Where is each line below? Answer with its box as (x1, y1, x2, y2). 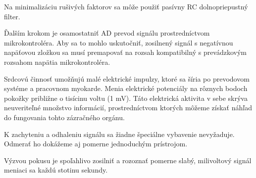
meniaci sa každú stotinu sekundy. (4, 165, 108, 175)
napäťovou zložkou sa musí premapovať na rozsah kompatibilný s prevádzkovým (4, 47, 247, 57)
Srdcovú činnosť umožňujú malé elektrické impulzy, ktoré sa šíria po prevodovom (4, 73, 250, 84)
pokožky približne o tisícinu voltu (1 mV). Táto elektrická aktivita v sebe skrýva (4, 92, 248, 103)
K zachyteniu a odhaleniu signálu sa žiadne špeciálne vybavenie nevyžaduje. (4, 129, 235, 139)
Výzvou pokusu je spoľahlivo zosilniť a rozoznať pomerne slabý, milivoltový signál (4, 155, 252, 165)
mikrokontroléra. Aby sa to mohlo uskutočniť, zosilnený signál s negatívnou (4, 37, 233, 47)
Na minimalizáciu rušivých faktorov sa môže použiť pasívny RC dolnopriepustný (4, 1, 248, 11)
